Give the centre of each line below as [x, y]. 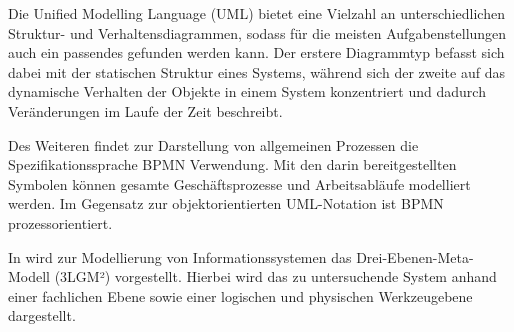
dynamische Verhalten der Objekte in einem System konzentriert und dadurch [247, 91]
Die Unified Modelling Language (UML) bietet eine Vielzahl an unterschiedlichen [256, 13]
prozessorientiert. [60, 222]
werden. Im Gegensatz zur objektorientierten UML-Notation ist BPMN [226, 203]
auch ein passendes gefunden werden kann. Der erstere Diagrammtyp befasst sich [256, 52]
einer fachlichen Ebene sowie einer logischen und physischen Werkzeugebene [240, 295]
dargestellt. [42, 315]
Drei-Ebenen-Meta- [415, 256]
